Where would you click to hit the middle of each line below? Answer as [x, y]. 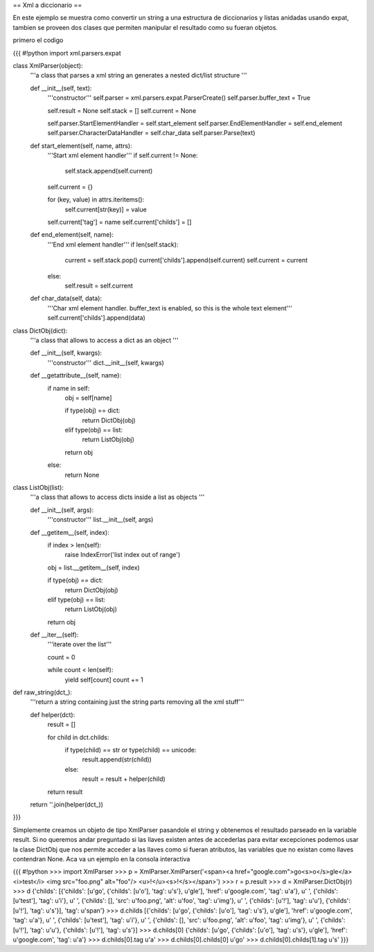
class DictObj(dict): [40, 330]
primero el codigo [38, 40]
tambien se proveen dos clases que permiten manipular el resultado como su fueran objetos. [145, 27]
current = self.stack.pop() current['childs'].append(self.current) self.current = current [186, 261]
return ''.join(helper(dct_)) [67, 804]
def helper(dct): [53, 714]
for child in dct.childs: [78, 737]
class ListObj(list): [38, 488]
